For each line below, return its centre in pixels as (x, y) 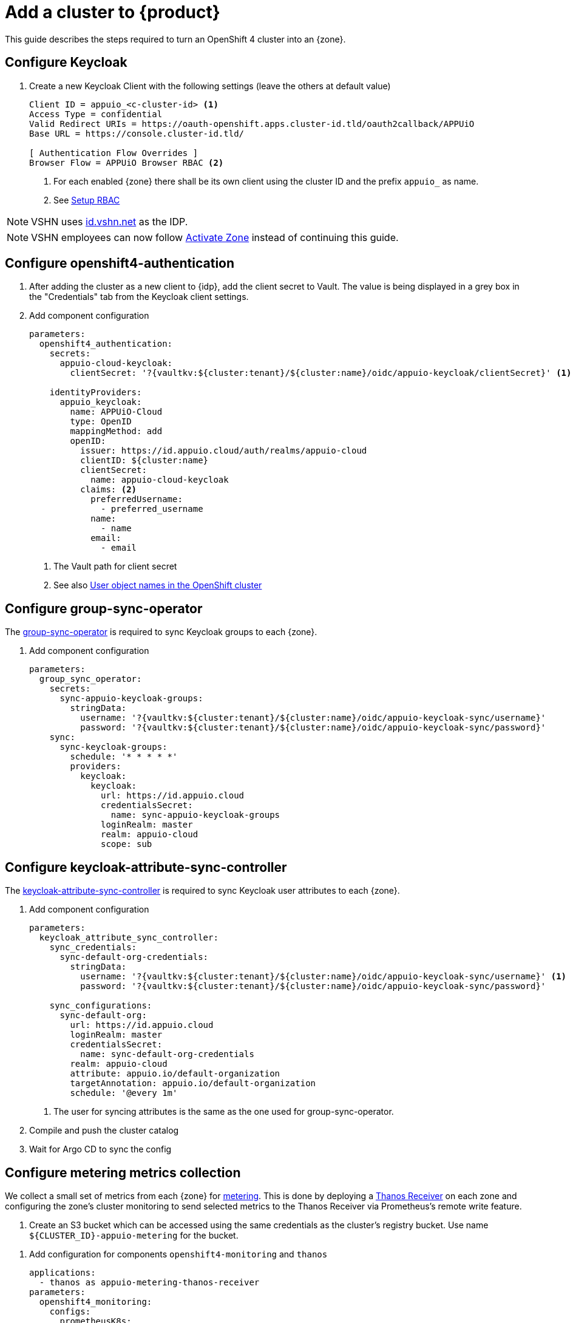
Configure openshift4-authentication (120, 264)
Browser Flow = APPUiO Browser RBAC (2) (127, 162)
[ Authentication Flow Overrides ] (114, 153)
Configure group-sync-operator (104, 608)
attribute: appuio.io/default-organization (175, 1074)
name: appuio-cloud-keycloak (160, 480)
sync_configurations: (101, 1006)
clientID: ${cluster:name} (144, 461)
